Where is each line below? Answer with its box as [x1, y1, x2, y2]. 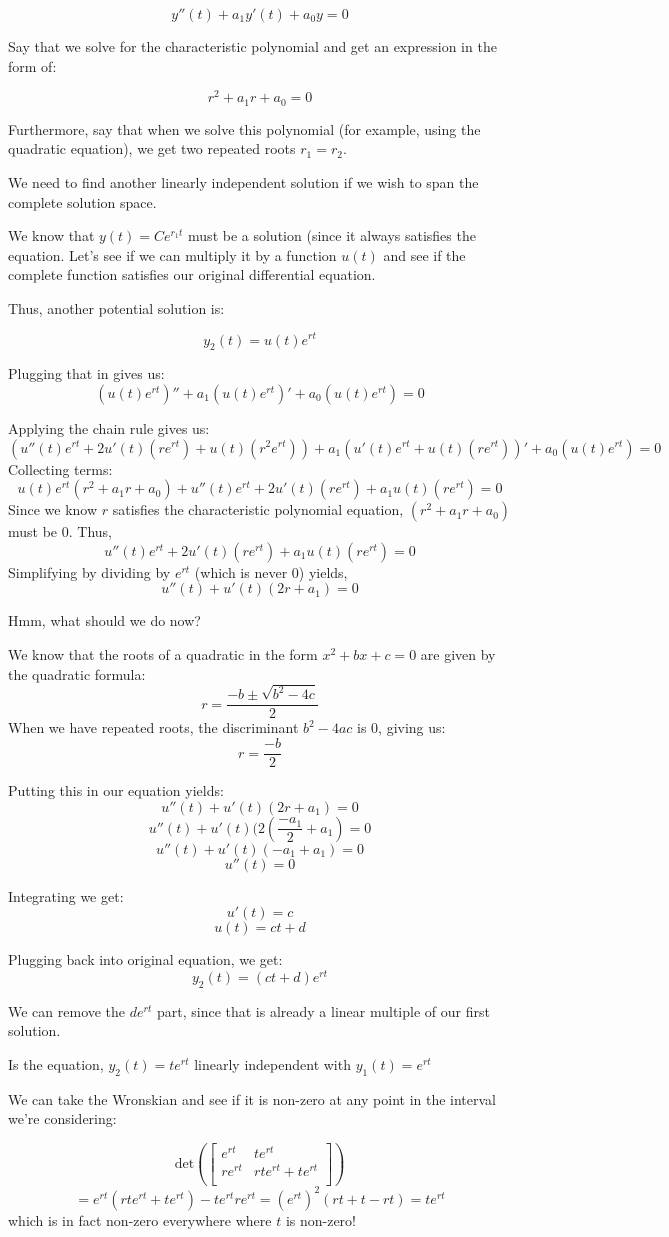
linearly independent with [194, 1053, 351, 1074]
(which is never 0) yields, [194, 561, 348, 582]
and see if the [383, 244, 466, 265]
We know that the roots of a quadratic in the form [8, 643, 318, 664]
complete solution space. [8, 191, 157, 212]
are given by [420, 643, 496, 664]
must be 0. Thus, [8, 521, 112, 542]
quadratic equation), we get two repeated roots [8, 138, 296, 159]
